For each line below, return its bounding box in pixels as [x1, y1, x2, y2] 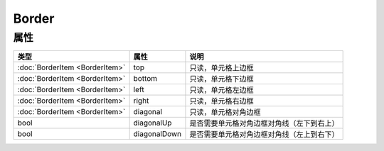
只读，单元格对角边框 [189, 107, 261, 117]
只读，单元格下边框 [189, 74, 254, 84]
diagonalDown [133, 129, 182, 139]
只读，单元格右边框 [189, 96, 254, 106]
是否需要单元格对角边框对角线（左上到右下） [189, 130, 339, 140]
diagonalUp [133, 118, 172, 128]
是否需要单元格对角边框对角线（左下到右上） [189, 118, 339, 128]
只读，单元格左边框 [189, 85, 254, 95]
